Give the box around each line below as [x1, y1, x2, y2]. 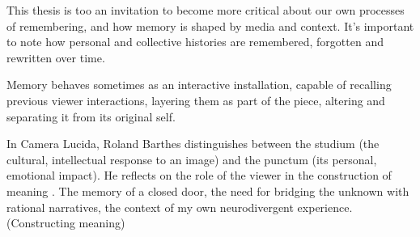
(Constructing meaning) [6, 214, 125, 231]
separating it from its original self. [6, 108, 176, 125]
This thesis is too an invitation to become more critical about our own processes [6, 2, 405, 18]
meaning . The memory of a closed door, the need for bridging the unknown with [6, 182, 409, 199]
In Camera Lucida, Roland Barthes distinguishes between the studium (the [6, 135, 380, 152]
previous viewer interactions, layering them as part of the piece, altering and [6, 91, 385, 108]
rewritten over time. [6, 49, 105, 66]
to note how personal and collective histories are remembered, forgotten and [6, 33, 384, 50]
